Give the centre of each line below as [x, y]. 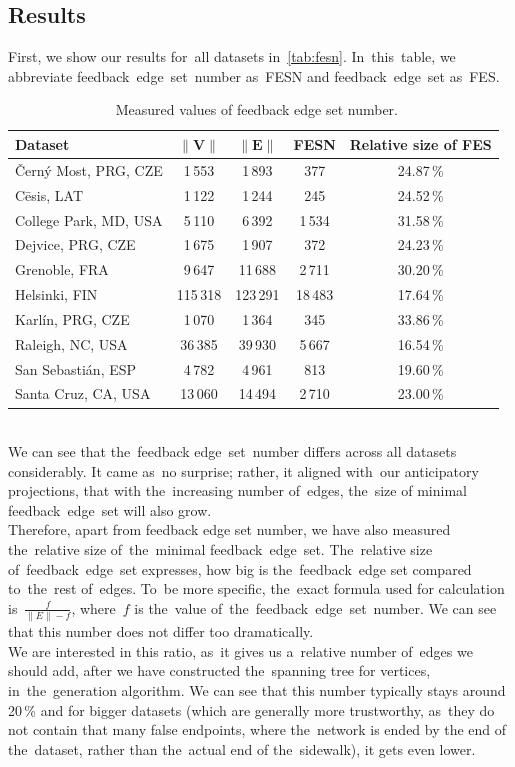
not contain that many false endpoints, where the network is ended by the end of [257, 729]
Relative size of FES [420, 143]
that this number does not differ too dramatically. [161, 631]
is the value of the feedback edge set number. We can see [315, 607]
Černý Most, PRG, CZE [89, 169]
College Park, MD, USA [89, 219]
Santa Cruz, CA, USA [83, 393]
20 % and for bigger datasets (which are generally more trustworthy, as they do [251, 709]
